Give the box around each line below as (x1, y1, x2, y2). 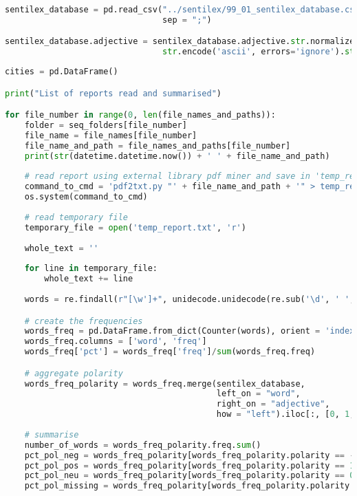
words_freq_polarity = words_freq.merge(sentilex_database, (24, 378, 305, 389)
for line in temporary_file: (24, 263, 158, 274)
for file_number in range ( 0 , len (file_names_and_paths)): (5, 110, 276, 120)
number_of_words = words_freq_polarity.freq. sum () (24, 440, 261, 450)
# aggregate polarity (24, 368, 123, 378)
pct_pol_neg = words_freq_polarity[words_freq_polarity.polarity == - (24, 450, 355, 460)
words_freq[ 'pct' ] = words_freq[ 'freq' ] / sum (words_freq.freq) (24, 347, 316, 357)
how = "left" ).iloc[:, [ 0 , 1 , (216, 409, 355, 420)
